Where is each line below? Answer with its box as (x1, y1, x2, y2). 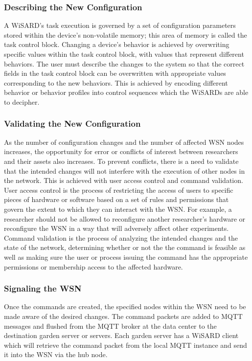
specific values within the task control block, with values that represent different (4, 49, 244, 59)
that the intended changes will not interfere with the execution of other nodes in (4, 165, 245, 176)
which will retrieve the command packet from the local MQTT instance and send (4, 339, 247, 350)
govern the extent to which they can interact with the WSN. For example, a (4, 203, 232, 214)
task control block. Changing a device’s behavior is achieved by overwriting (4, 39, 229, 49)
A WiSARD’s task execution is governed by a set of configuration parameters (4, 20, 236, 30)
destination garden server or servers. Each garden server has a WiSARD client (4, 330, 239, 340)
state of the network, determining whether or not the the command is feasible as (4, 242, 246, 252)
